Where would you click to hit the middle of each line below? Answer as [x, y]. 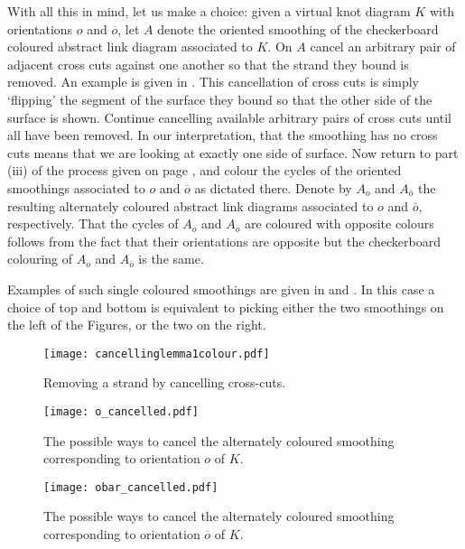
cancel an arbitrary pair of [383, 47]
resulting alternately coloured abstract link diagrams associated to [191, 205]
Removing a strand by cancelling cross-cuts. [165, 382]
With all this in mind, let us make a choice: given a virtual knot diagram [209, 11]
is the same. [171, 259]
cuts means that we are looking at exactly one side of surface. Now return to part [233, 152]
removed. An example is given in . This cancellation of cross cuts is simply [213, 82]
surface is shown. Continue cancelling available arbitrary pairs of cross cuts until [229, 117]
